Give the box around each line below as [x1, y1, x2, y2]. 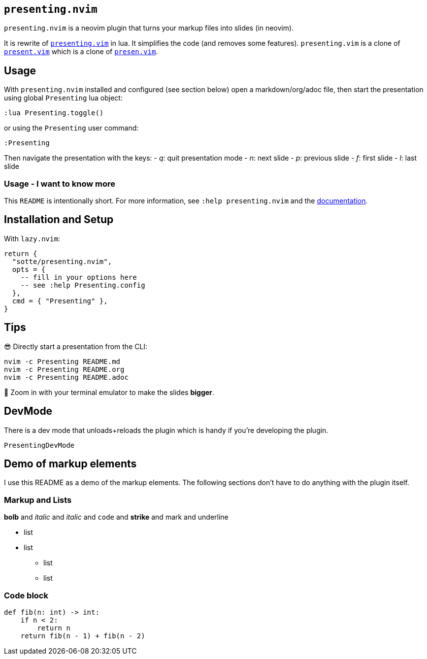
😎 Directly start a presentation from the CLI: [4, 342, 148, 351]
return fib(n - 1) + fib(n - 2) [20, 631, 145, 640]
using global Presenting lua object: [4, 94, 123, 102]
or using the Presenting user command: [4, 124, 139, 132]
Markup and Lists [4, 494, 72, 505]
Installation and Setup [4, 213, 114, 226]
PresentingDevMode [4, 441, 75, 449]
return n [37, 624, 70, 632]
